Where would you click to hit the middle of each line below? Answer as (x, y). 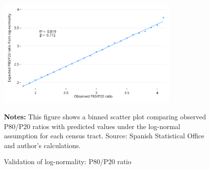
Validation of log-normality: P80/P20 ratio (68, 161)
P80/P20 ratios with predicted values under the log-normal (92, 126)
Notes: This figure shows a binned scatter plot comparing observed (105, 116)
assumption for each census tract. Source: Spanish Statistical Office (104, 136)
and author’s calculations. (42, 145)
